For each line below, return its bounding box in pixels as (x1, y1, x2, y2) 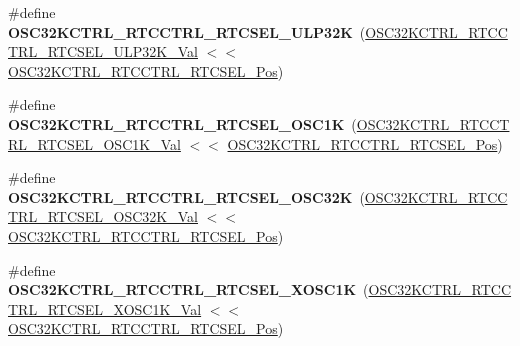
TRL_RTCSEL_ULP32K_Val (8, 41, 198, 62)
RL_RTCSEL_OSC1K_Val (8, 133, 181, 154)
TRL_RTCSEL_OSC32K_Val (8, 206, 198, 227)
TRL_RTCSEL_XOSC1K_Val (8, 298, 202, 319)
